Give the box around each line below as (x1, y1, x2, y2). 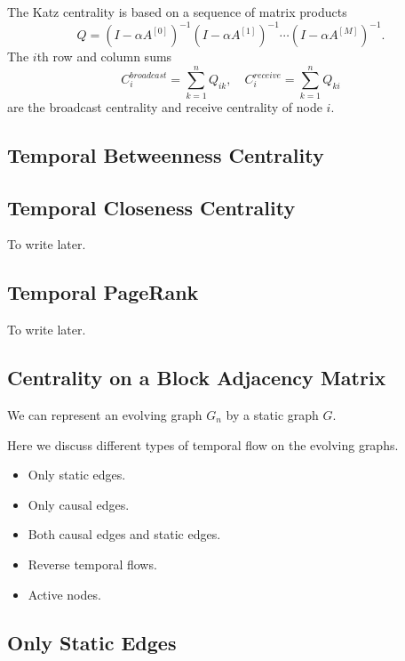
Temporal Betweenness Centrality (7, 141, 324, 168)
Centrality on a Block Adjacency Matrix (7, 364, 386, 391)
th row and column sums (36, 47, 172, 66)
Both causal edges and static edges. (28, 525, 221, 544)
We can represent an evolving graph (7, 405, 202, 423)
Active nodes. (28, 584, 101, 603)
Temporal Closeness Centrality (7, 193, 296, 221)
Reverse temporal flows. (28, 554, 157, 573)
